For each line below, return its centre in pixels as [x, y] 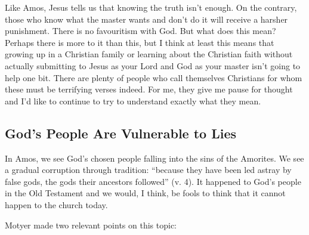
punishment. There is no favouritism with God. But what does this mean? [140, 31]
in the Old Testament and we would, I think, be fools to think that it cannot [145, 193]
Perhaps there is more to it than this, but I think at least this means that [140, 42]
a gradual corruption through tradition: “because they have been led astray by [148, 170]
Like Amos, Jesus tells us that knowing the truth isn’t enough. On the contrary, [151, 7]
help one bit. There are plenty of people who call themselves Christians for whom [154, 77]
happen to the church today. [56, 204]
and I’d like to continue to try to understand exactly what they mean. [133, 101]
